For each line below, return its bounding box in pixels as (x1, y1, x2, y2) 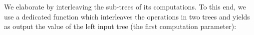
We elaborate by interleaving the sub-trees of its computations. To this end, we (4, 1, 246, 11)
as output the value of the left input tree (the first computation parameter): (4, 21, 237, 31)
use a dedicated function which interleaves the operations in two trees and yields (4, 11, 250, 21)
